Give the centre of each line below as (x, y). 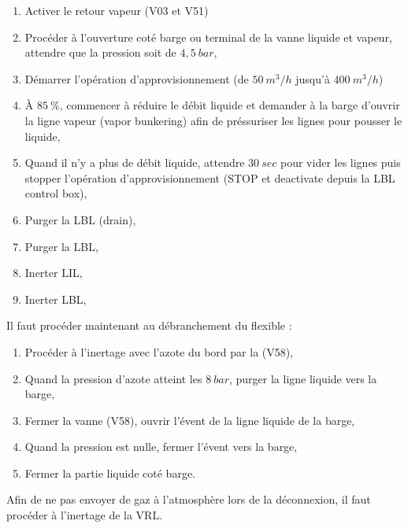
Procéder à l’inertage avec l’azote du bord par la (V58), (159, 351)
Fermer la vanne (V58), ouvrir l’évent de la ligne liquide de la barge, (190, 420)
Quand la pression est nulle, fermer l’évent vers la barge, (161, 447)
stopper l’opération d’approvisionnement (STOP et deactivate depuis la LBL (210, 177)
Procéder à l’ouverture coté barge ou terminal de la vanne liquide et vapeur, (208, 37)
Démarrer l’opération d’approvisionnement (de (137, 78)
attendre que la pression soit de (100, 52)
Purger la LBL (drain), (80, 219)
